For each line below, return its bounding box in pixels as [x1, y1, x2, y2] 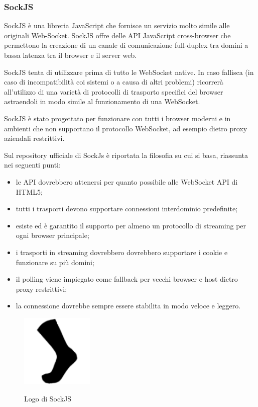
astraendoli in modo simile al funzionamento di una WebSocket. [4, 96, 200, 107]
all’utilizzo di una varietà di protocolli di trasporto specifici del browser [4, 86, 223, 97]
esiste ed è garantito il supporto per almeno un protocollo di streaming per [16, 220, 246, 230]
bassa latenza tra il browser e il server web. [4, 50, 137, 60]
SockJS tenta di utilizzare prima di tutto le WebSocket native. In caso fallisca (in [4, 66, 254, 77]
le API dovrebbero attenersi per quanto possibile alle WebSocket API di [16, 176, 238, 187]
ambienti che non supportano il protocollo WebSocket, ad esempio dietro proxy [4, 123, 247, 133]
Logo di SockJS [24, 393, 72, 403]
